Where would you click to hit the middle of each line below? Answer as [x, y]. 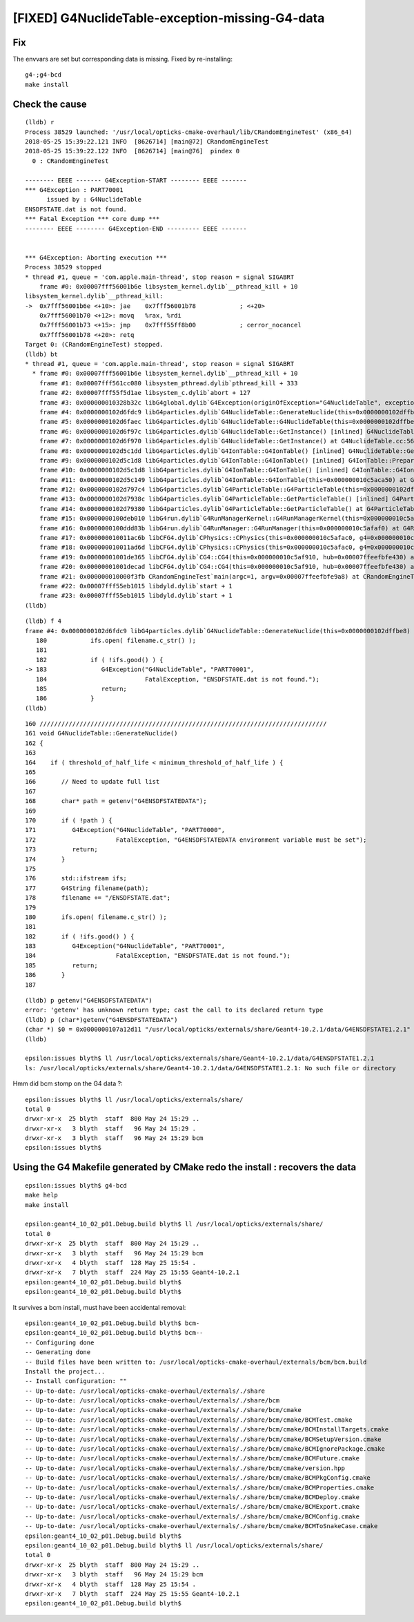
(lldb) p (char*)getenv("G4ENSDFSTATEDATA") [102, 1020]
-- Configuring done [60, 1342]
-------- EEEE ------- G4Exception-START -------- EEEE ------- [136, 180]
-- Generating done [58, 1352]
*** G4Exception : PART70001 [74, 190]
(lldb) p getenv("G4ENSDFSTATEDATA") [89, 1001]
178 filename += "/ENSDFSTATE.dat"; [98, 898]
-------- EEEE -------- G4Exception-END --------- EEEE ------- [136, 229]
